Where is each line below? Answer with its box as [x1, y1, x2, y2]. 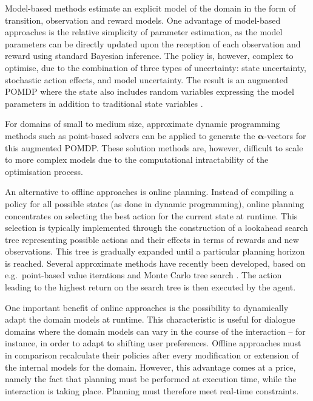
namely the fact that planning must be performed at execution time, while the [5, 372, 297, 385]
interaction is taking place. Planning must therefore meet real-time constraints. [5, 384, 299, 397]
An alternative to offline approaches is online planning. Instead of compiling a [5, 185, 294, 198]
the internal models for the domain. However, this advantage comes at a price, [5, 360, 296, 373]
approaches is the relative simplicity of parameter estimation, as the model [5, 26, 283, 38]
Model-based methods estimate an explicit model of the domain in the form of [5, 2, 296, 14]
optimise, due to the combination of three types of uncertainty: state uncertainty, [5, 61, 306, 74]
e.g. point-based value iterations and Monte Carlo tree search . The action [5, 269, 282, 281]
